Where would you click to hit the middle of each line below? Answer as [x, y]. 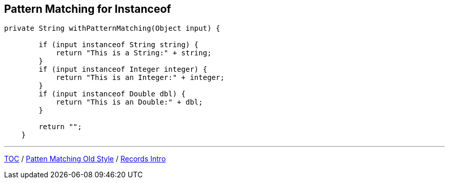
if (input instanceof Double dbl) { [112, 94]
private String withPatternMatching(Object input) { [112, 28]
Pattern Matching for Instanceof [88, 9]
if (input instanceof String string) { [119, 45]
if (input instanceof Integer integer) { [123, 69]
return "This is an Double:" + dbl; [129, 102]
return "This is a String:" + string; [134, 53]
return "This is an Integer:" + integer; [140, 78]
